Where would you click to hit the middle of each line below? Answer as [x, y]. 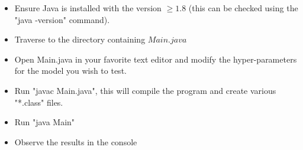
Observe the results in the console [76, 141]
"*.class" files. [39, 102]
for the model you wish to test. [70, 71]
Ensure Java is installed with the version [88, 8]
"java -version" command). [62, 19]
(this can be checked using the [243, 8]
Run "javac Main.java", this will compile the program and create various [145, 90]
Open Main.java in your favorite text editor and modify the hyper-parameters [156, 59]
